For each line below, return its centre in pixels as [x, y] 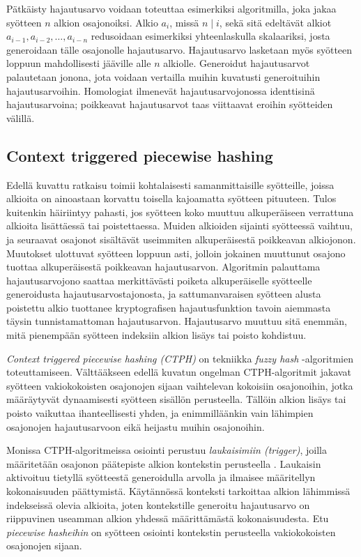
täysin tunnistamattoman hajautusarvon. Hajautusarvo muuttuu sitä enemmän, [177, 321]
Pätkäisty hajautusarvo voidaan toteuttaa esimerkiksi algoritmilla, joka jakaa [171, 8]
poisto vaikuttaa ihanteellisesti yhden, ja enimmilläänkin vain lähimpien [160, 413]
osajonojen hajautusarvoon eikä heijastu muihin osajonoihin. [136, 426]
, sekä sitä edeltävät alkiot [275, 22]
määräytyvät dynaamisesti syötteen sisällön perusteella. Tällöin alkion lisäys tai [176, 399]
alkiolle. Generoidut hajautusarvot [237, 63]
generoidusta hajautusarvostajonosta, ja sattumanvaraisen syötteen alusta [164, 294]
